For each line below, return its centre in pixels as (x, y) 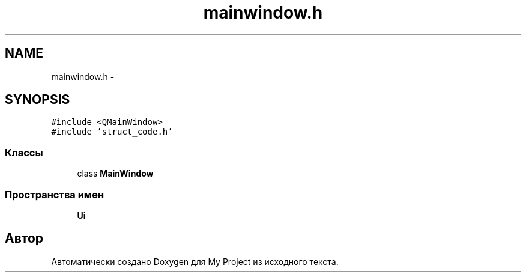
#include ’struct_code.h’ (112, 132)
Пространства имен (55, 194)
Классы (24, 152)
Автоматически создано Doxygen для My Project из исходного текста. (195, 261)
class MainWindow (115, 174)
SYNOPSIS (38, 100)
